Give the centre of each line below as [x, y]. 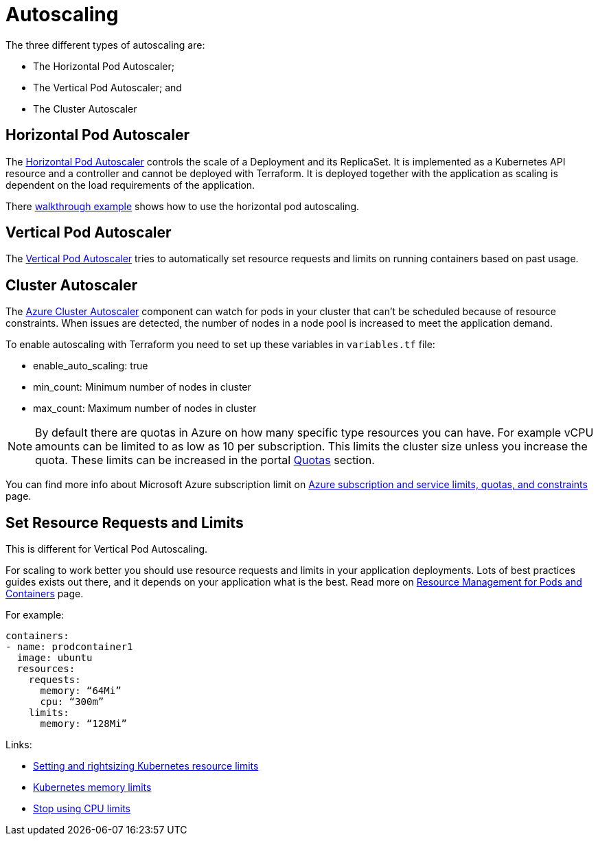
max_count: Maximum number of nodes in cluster [145, 408]
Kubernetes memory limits [92, 787]
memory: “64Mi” [81, 691]
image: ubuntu [55, 658]
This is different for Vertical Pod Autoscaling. [107, 549]
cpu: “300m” [72, 702]
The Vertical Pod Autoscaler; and [107, 87]
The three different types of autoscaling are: [105, 45]
